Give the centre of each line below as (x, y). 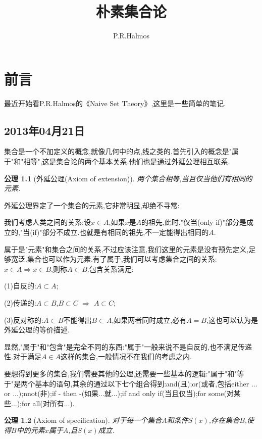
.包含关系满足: (110, 269)
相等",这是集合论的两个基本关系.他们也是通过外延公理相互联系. (127, 161)
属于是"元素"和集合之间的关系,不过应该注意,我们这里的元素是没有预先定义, (126, 249)
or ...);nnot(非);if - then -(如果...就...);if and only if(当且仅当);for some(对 (119, 393)
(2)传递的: (20, 302)
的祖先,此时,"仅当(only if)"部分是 (194, 222)
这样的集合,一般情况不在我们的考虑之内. (126, 356)
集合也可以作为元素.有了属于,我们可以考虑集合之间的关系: (122, 259)
